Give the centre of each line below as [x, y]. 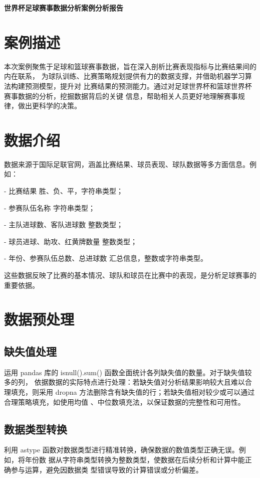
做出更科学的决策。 [49, 106]
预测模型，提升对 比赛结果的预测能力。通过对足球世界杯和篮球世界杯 [138, 86]
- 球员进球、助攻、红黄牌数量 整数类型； [71, 241]
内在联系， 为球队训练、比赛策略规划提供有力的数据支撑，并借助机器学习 [124, 76]
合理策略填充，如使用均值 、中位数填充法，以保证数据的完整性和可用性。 [124, 402]
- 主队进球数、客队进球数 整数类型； [64, 224]
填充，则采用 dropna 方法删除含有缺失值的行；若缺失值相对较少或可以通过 [133, 391]
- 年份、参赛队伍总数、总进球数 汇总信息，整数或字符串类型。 [106, 258]
